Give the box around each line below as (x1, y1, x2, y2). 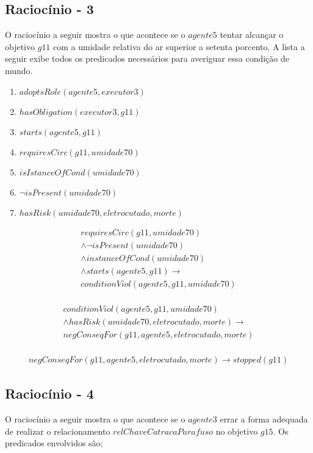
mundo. (5, 64, 33, 76)
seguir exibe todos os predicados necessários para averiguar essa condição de (5, 52, 289, 65)
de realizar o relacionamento (5, 424, 110, 437)
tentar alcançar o (220, 28, 284, 41)
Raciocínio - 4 (5, 384, 94, 403)
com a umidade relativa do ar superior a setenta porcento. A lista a (53, 40, 305, 53)
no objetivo (215, 424, 258, 437)
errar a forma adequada (220, 413, 308, 425)
